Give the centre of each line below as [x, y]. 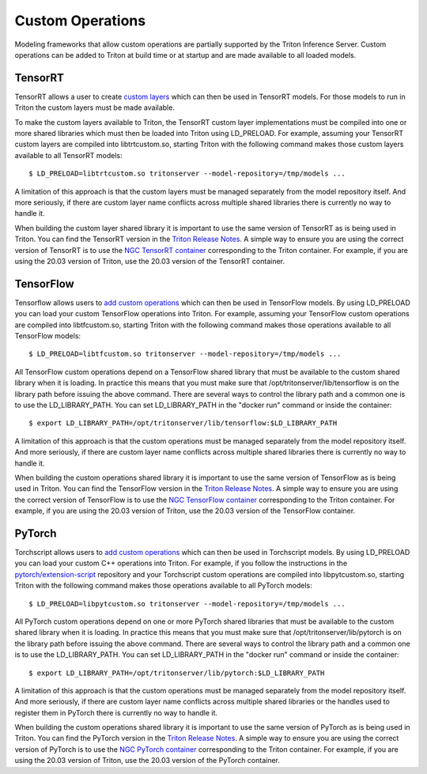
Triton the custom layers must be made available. [95, 108]
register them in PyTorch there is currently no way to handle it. [116, 712]
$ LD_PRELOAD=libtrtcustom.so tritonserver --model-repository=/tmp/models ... [187, 174]
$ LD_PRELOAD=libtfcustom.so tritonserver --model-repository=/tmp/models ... [185, 354]
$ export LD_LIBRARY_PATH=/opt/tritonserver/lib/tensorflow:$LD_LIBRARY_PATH [183, 423]
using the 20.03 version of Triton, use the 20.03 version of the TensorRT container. [149, 261]
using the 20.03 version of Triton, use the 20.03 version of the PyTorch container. [147, 761]
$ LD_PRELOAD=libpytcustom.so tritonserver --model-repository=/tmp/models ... [187, 604]
